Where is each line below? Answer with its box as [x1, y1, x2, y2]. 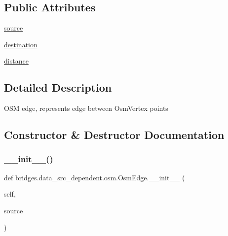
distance [4, 56, 29, 66]
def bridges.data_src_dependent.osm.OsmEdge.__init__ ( [4, 172, 185, 182]
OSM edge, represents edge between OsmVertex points [4, 103, 168, 113]
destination [4, 39, 38, 49]
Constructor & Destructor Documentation [4, 127, 225, 142]
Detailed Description [4, 80, 112, 95]
